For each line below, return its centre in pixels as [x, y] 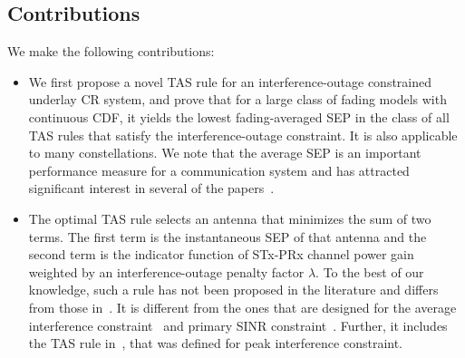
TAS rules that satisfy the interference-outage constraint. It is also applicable [243, 135]
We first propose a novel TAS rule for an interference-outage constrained [230, 81]
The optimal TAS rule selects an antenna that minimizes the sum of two [230, 218]
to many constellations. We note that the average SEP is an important [225, 153]
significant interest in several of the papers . [151, 188]
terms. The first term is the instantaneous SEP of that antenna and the [228, 236]
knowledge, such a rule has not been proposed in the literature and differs [233, 290]
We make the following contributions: [111, 51]
